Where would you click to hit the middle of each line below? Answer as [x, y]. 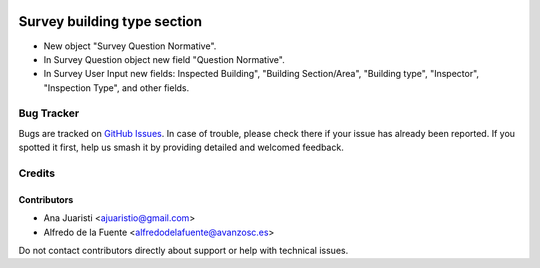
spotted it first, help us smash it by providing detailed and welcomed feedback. [181, 147]
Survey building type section [110, 21]
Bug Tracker [49, 113]
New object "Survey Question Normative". [130, 46]
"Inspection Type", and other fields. [116, 87]
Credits [36, 173]
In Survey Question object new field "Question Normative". [164, 59]
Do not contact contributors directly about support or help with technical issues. [183, 250]
